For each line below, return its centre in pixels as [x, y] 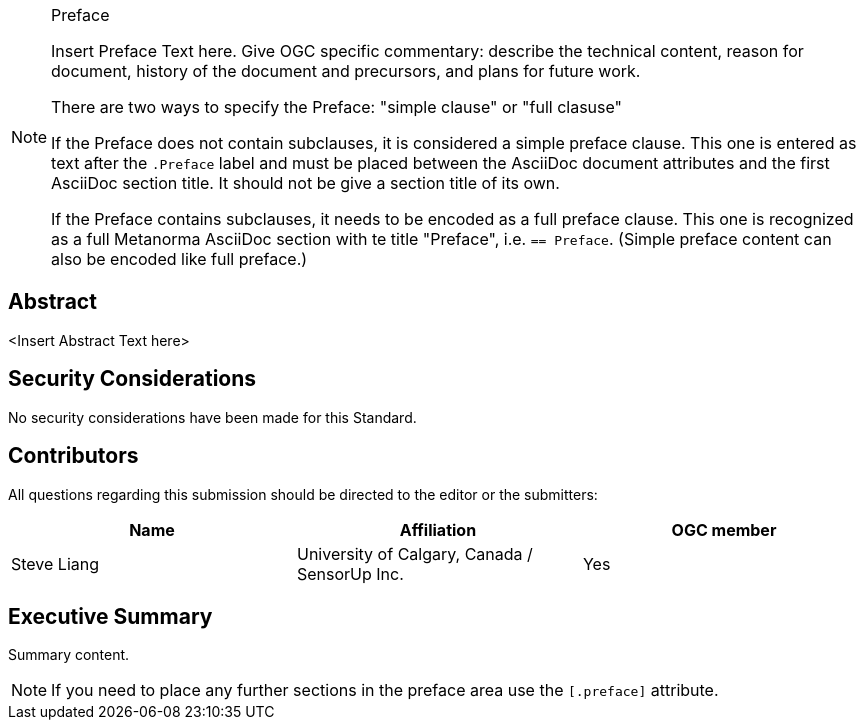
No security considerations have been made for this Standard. [212, 417]
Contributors [73, 456]
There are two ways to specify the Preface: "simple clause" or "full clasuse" [337, 107]
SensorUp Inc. [350, 573]
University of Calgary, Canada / [414, 553]
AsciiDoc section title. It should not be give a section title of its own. [305, 183]
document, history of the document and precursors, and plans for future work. [346, 71]
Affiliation [438, 529]
